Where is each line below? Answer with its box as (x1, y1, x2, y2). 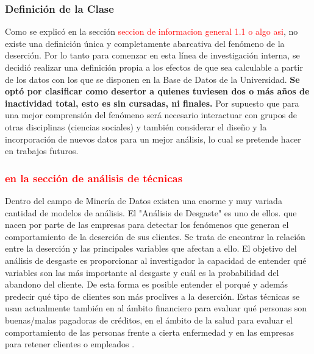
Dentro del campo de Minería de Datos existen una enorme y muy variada (5, 194, 282, 207)
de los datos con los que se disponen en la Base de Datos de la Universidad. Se (5, 73, 300, 85)
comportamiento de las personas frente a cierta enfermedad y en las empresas (5, 325, 294, 338)
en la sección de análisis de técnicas (5, 170, 183, 185)
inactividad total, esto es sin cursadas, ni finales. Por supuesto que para (5, 96, 299, 109)
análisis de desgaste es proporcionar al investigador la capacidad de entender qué (5, 253, 307, 266)
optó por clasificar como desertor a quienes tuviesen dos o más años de (5, 85, 310, 97)
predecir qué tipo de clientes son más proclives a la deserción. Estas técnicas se (5, 289, 300, 302)
